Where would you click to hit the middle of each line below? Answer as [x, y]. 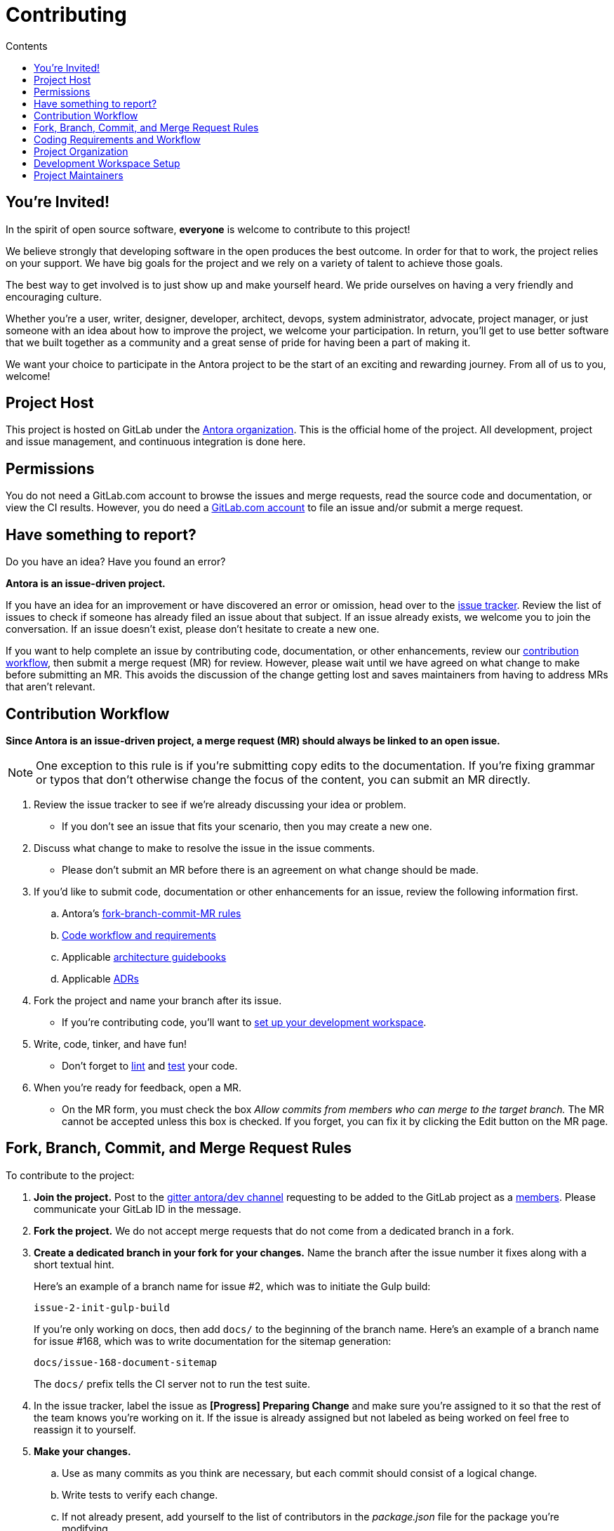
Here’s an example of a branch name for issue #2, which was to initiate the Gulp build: [232, 1286]
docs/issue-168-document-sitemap [126, 1362]
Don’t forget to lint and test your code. [150, 1065]
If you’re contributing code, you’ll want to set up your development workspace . [244, 1022]
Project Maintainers [79, 175]
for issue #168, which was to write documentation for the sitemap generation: [213, 1341]
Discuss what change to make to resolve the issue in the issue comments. [205, 848]
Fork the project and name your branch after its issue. [158, 1000]
